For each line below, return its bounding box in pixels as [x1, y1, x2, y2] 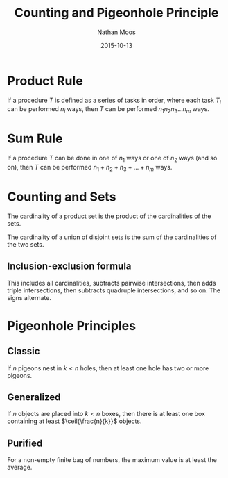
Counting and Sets [7, 189, 116, 204]
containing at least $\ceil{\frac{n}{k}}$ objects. [7, 417, 142, 425]
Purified [7, 437, 43, 449]
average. [7, 463, 33, 472]
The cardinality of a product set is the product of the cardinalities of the [7, 212, 211, 220]
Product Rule [7, 73, 83, 88]
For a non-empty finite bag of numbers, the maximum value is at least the [7, 456, 217, 464]
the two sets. [7, 240, 44, 248]
